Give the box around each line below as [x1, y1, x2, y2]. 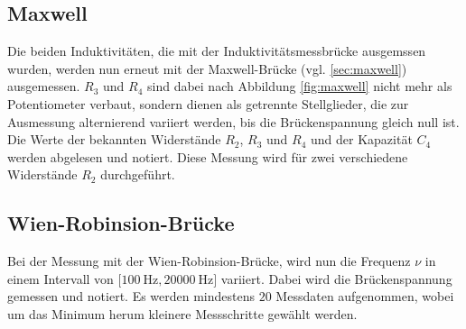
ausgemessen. [7, 77, 80, 96]
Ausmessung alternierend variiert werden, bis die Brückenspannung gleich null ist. [7, 112, 460, 131]
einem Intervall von [7, 269, 114, 288]
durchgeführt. [100, 165, 175, 184]
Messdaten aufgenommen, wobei [275, 287, 454, 306]
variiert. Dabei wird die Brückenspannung [220, 269, 452, 288]
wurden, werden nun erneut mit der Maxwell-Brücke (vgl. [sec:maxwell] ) [7, 59, 407, 78]
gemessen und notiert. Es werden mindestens [7, 287, 256, 306]
